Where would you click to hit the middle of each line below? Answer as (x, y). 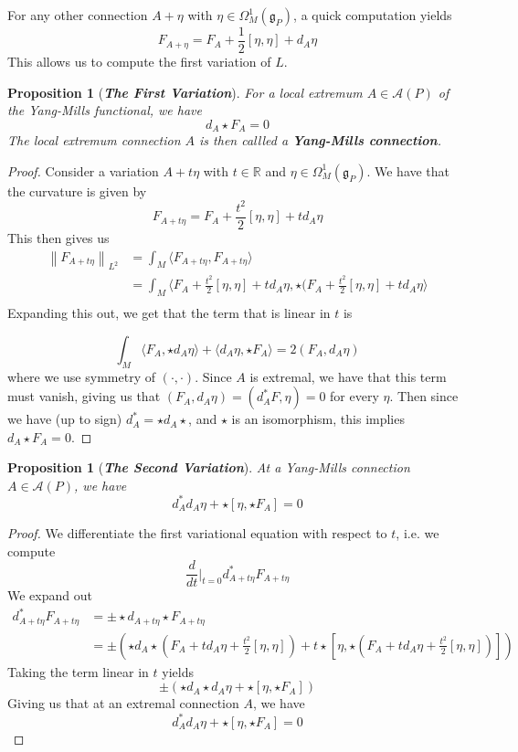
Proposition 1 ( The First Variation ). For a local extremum (185, 92)
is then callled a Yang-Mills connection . (320, 140)
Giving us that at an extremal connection (123, 703)
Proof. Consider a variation (83, 170)
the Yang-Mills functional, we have (105, 110)
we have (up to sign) (65, 419)
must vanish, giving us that (84, 396)
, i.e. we (418, 532)
